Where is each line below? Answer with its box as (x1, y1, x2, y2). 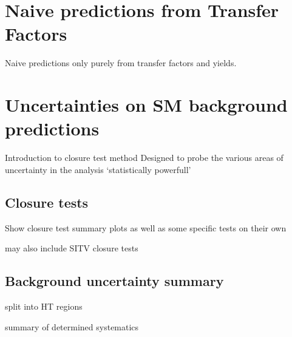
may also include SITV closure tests (5, 242, 138, 254)
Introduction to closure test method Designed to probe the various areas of (5, 151, 284, 164)
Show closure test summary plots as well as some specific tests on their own (5, 221, 287, 234)
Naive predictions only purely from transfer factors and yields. (5, 56, 237, 69)
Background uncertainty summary (5, 271, 224, 290)
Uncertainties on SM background (5, 92, 288, 117)
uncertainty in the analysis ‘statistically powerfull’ (5, 163, 191, 175)
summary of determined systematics (5, 320, 139, 333)
